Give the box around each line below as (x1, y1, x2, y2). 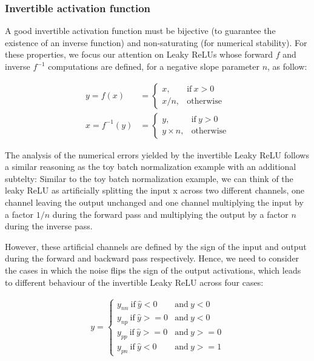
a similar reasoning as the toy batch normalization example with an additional (5, 160, 296, 173)
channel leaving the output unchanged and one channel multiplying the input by (5, 196, 304, 209)
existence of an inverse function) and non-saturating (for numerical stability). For (5, 36, 307, 49)
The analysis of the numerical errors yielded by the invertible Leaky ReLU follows (5, 148, 309, 161)
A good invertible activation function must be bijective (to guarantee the (5, 24, 276, 37)
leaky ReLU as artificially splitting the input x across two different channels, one (5, 184, 304, 197)
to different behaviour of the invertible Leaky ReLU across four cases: (5, 275, 264, 288)
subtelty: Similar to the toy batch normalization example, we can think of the (5, 172, 293, 184)
